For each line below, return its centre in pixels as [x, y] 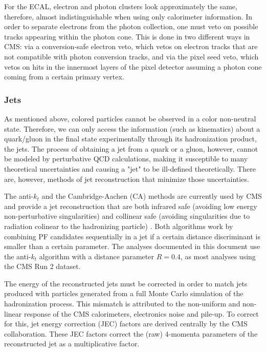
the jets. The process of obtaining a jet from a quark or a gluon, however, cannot [131, 148]
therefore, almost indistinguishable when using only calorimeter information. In [128, 16]
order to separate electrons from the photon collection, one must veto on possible [131, 26]
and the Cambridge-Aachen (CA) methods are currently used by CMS [152, 196]
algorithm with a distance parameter [96, 256]
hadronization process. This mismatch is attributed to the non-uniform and [122, 304]
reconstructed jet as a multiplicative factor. [72, 344]
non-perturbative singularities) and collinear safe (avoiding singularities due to [127, 216]
